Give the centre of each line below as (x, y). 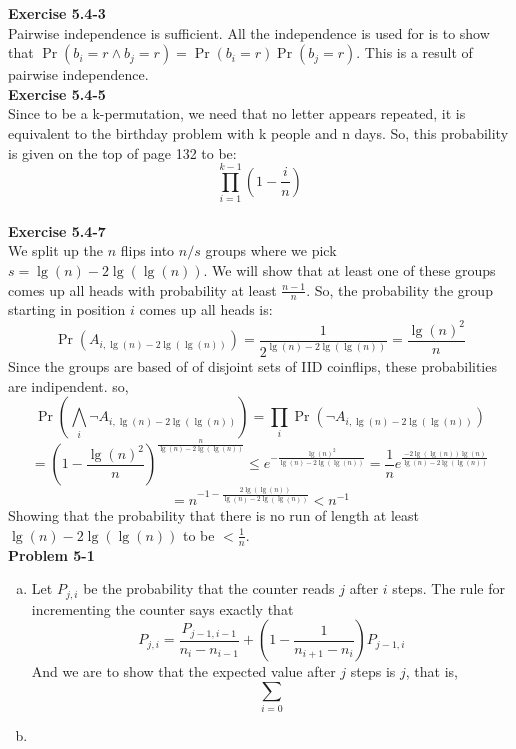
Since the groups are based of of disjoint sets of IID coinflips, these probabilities (252, 365)
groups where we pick (271, 250)
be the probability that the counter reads (209, 588)
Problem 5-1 (51, 554)
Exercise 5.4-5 (57, 93)
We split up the (55, 250)
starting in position (67, 309)
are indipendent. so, (68, 385)
